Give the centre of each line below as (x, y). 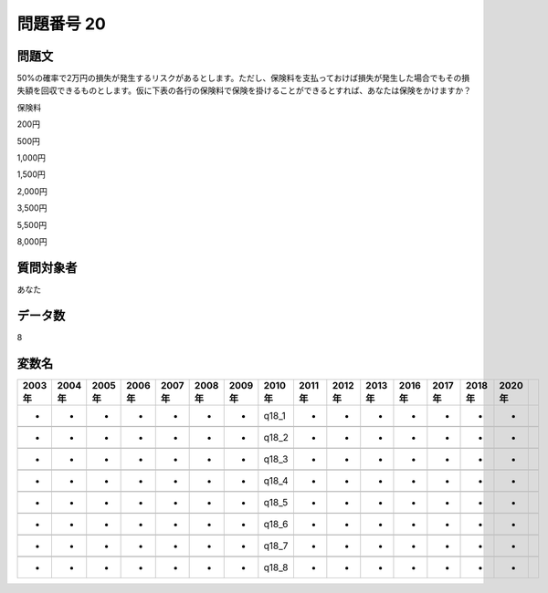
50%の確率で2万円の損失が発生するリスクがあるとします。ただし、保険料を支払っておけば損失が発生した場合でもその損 (243, 78)
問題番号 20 (62, 24)
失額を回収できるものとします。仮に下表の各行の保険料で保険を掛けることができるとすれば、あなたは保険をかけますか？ (244, 90)
